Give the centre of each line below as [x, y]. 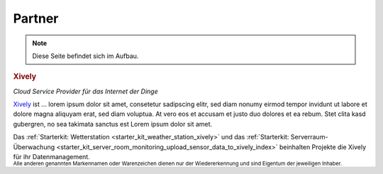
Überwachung [34, 147]
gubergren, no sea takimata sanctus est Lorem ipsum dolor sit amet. [113, 124]
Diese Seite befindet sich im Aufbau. [85, 56]
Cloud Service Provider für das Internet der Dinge [86, 91]
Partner [36, 18]
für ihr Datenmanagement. [51, 156]
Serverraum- [309, 137]
